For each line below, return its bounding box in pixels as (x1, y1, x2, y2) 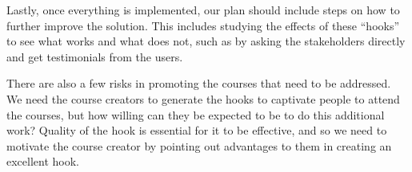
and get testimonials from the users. (6, 48, 183, 64)
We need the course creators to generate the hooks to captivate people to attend (6, 90, 400, 107)
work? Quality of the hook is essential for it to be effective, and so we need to (6, 122, 387, 139)
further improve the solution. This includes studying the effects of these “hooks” (6, 17, 400, 33)
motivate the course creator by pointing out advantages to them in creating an (6, 137, 392, 154)
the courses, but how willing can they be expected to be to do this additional (6, 106, 385, 123)
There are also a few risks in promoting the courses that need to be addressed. (6, 75, 391, 92)
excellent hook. (6, 153, 79, 170)
